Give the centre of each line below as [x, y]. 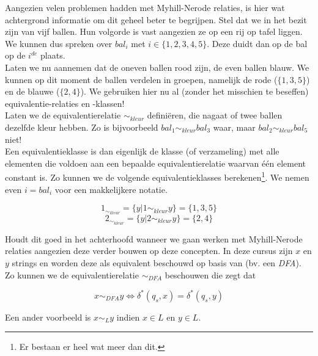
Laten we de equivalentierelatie [63, 115]
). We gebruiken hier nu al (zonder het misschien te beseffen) [194, 91]
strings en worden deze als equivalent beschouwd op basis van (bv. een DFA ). [157, 263]
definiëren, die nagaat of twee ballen [215, 115]
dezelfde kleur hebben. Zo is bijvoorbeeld [82, 127]
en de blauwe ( [32, 91]
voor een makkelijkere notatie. [111, 189]
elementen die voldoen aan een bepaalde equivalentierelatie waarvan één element [155, 163]
